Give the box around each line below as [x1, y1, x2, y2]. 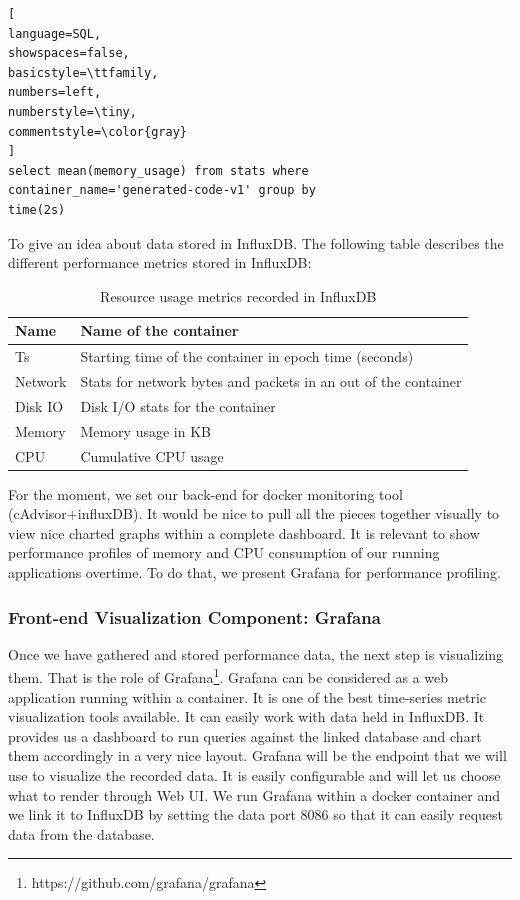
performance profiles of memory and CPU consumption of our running [8, 542, 440, 563]
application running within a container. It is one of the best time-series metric [8, 686, 487, 707]
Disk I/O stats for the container [80, 395, 276, 416]
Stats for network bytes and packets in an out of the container [80, 371, 462, 391]
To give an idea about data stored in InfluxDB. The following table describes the [8, 232, 504, 253]
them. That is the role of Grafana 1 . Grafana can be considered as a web [8, 664, 449, 688]
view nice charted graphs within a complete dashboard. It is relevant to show [8, 522, 480, 543]
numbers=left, [8, 85, 102, 100]
